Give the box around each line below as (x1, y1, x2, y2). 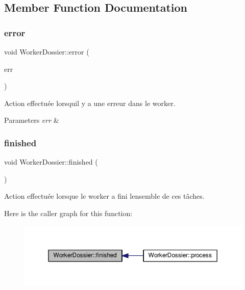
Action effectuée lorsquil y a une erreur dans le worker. (4, 97, 176, 108)
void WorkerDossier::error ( (4, 46, 89, 57)
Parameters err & (4, 115, 59, 125)
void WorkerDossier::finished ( (4, 156, 98, 167)
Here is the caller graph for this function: (4, 207, 133, 218)
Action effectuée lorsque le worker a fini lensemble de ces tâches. (4, 191, 205, 201)
